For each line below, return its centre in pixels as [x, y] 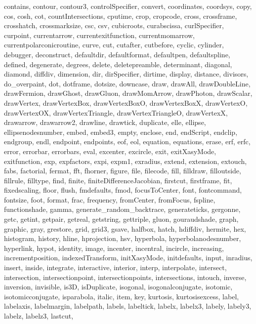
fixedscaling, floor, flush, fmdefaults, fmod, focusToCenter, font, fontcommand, [123, 190]
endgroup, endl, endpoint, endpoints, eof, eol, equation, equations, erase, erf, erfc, [127, 142]
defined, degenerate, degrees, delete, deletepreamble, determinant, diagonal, [118, 64]
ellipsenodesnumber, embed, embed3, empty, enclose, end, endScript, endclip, [121, 132]
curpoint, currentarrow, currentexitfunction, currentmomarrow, [99, 35]
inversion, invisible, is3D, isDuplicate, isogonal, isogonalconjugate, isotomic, [118, 287]
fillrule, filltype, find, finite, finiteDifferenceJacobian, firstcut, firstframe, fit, [118, 180]
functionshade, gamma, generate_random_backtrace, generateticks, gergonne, [122, 209]
